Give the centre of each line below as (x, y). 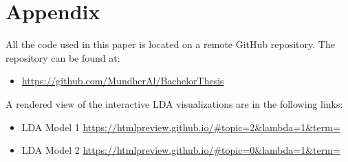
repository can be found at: (63, 57)
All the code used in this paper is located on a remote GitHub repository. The (170, 44)
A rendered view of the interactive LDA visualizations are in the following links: (174, 103)
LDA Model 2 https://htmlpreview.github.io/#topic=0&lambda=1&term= (181, 150)
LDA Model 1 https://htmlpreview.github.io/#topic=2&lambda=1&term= (181, 127)
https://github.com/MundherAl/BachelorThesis (123, 81)
